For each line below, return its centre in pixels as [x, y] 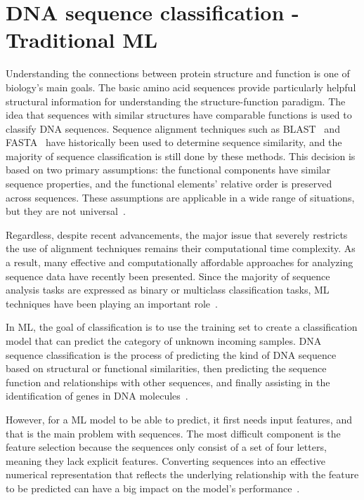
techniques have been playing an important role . [112, 303]
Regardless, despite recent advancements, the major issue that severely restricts [177, 234]
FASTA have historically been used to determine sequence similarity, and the [174, 142]
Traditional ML [82, 40]
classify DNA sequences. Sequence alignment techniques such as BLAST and [173, 128]
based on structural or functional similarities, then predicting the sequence [166, 368]
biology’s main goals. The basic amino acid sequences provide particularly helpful [181, 87]
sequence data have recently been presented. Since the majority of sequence [168, 276]
